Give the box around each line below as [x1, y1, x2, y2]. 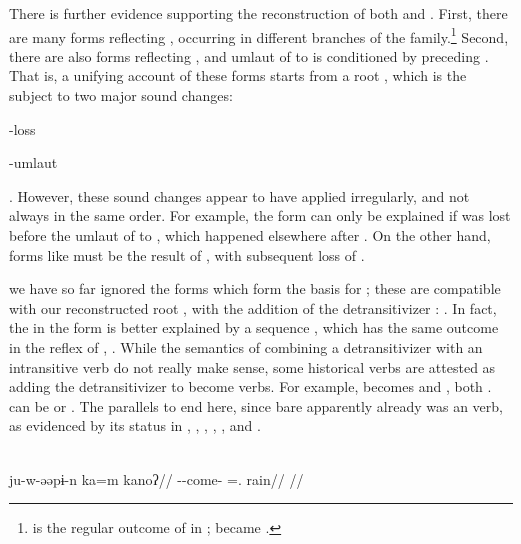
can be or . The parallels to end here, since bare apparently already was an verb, [9, 395, 503, 416]
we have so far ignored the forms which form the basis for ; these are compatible [9, 278, 501, 299]
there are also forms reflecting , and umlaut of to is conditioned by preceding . [9, 45, 489, 66]
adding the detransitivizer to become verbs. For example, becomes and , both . [9, 376, 492, 397]
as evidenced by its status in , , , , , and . [9, 415, 261, 436]
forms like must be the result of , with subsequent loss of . [9, 244, 365, 265]
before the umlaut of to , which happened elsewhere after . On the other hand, [9, 225, 491, 245]
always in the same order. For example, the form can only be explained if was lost [9, 205, 511, 226]
